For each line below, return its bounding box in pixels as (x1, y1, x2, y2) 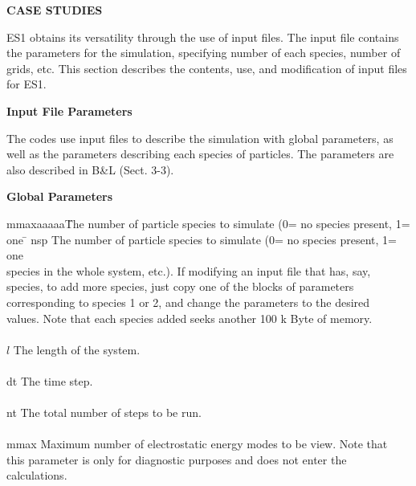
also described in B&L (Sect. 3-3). (6, 161, 174, 178)
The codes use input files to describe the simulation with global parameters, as (6, 129, 394, 146)
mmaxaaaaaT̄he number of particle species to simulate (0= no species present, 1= (6, 214, 410, 231)
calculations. (6, 467, 67, 484)
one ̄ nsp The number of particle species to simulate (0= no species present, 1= (6, 231, 397, 247)
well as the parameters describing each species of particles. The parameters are (6, 145, 394, 162)
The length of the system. (13, 341, 141, 357)
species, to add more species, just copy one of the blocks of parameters (6, 278, 354, 295)
